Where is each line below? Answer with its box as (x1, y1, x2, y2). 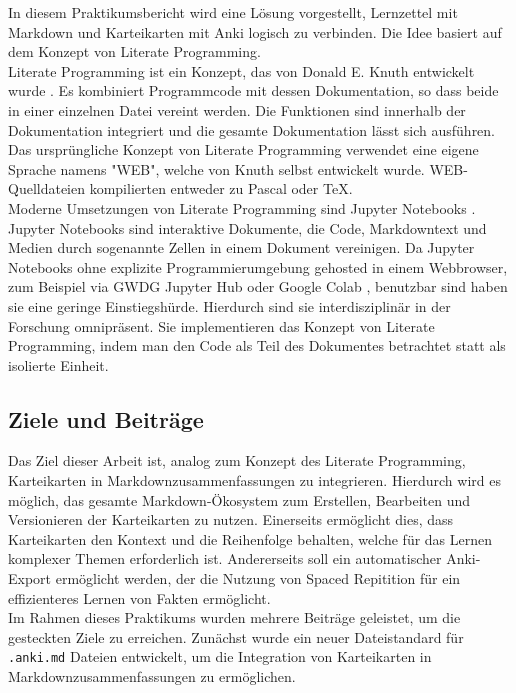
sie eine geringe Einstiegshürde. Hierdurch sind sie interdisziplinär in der (8, 295, 451, 316)
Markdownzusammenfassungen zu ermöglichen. (8, 666, 296, 687)
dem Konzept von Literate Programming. (8, 41, 261, 62)
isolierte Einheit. (8, 354, 109, 375)
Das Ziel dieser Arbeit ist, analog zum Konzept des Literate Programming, (8, 450, 466, 471)
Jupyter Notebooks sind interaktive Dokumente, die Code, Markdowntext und (8, 217, 487, 238)
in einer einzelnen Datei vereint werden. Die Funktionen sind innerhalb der (8, 99, 466, 120)
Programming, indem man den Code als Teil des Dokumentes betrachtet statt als (8, 335, 506, 356)
